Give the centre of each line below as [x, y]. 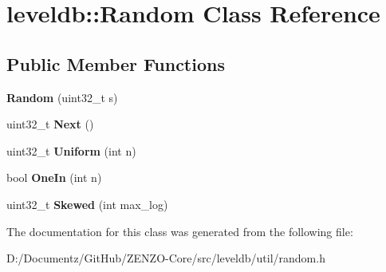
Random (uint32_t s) [62, 97]
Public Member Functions [116, 63]
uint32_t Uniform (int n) [71, 150]
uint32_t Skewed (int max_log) [87, 204]
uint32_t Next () [50, 124]
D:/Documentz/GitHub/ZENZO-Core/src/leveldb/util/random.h [166, 258]
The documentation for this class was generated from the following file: [180, 231]
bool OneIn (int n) [54, 177]
